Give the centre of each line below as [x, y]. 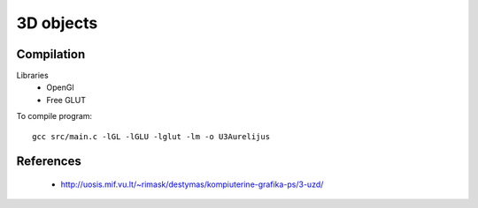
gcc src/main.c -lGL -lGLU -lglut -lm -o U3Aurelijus [151, 136]
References [49, 162]
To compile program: [54, 116]
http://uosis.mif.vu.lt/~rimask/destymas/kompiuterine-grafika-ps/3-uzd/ [192, 184]
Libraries [32, 76]
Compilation [51, 54]
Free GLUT [66, 100]
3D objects [57, 23]
